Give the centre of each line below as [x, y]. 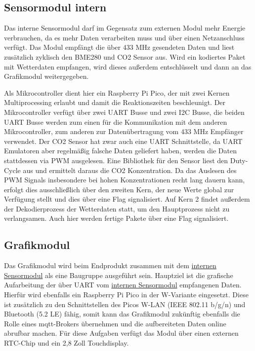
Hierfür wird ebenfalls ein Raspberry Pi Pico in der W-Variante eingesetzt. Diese [126, 295]
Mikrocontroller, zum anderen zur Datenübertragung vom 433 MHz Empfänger [124, 131]
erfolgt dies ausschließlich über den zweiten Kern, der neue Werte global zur [119, 189]
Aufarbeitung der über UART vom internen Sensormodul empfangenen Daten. [123, 285]
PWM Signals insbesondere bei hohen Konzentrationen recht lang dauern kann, [125, 180]
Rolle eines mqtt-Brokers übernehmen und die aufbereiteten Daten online [115, 323]
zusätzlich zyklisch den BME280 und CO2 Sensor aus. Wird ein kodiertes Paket [125, 56]
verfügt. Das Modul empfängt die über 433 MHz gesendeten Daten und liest [119, 47]
